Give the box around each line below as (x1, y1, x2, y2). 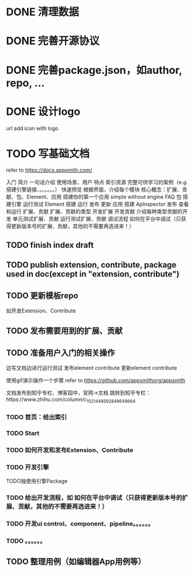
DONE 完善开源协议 (6, 35, 100, 47)
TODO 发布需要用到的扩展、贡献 (6, 326, 123, 336)
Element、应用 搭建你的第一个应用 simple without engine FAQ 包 (26, 193, 182, 200)
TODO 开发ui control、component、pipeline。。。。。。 (6, 519, 154, 527)
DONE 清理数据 (6, 5, 79, 19)
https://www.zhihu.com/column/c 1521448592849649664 (6, 396, 136, 404)
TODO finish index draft (6, 240, 94, 250)
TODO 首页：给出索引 (6, 413, 67, 421)
